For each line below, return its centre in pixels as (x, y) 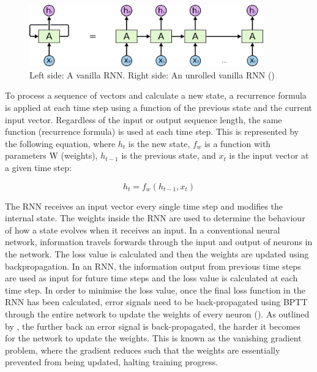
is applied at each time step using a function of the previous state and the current (158, 108)
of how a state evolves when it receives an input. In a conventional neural (143, 230)
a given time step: (38, 167)
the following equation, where (60, 143)
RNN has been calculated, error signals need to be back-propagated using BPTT (156, 302)
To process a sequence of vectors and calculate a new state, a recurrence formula (156, 95)
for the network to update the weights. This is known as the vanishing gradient (153, 338)
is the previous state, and (169, 155)
